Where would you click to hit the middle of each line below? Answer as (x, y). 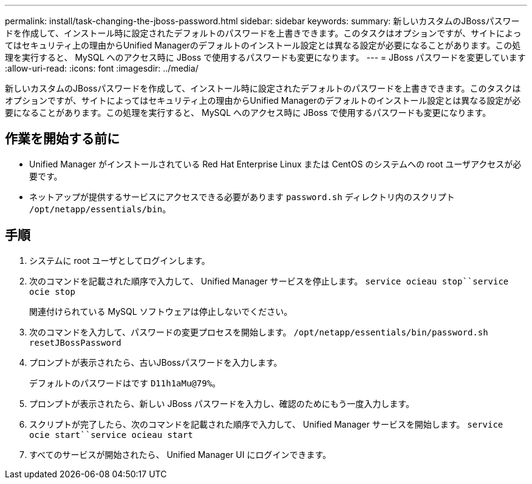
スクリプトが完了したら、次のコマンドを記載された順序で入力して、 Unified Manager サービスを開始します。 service (266, 424)
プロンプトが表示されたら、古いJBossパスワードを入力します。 (156, 362)
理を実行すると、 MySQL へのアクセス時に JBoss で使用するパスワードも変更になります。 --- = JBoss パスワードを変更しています (265, 57)
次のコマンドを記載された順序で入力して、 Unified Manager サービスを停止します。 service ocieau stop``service (269, 281)
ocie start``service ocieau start (111, 435)
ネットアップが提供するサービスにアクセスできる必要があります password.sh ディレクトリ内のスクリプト (242, 197)
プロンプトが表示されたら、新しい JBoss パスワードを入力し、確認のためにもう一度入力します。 (222, 403)
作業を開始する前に (62, 139)
